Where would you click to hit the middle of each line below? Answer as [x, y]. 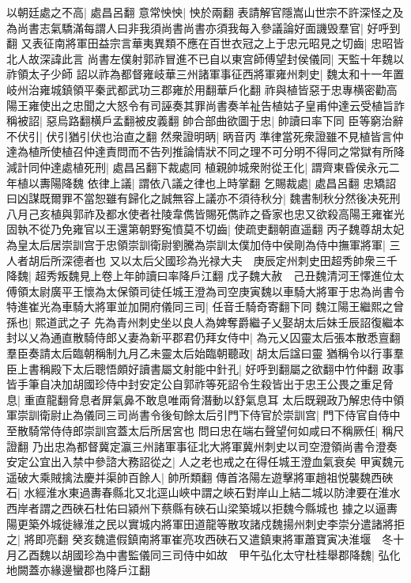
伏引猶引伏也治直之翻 [102, 136]
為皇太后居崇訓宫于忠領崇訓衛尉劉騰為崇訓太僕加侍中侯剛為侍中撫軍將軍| [196, 244]
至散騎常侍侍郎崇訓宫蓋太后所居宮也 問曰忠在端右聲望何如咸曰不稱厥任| [192, 431]
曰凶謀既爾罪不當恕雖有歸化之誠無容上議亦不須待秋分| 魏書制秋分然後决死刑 [204, 198]
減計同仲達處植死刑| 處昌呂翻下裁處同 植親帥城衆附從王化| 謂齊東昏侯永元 [198, 167]
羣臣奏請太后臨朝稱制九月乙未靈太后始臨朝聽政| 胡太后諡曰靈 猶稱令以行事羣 [205, 353]
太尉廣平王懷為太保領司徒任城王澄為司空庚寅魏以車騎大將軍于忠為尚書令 [216, 291]
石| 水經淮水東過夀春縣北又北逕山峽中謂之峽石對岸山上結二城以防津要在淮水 [204, 492]
